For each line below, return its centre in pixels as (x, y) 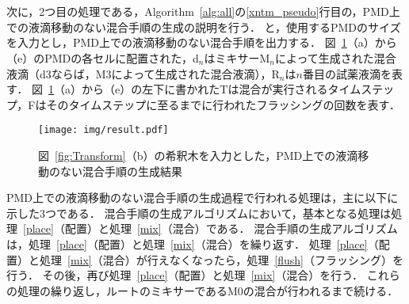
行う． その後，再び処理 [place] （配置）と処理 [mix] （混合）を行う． (185, 275)
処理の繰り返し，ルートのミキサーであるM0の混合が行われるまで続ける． (208, 290)
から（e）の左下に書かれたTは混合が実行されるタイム (222, 89)
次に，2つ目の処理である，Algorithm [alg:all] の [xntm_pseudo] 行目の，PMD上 (203, 11)
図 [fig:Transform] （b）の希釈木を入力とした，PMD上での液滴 (198, 155)
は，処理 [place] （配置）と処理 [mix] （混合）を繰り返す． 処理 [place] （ (193, 243)
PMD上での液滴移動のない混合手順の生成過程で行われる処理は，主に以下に (203, 198)
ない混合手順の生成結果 (121, 171)
